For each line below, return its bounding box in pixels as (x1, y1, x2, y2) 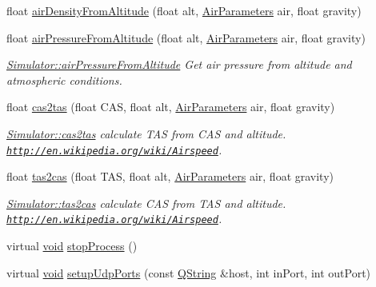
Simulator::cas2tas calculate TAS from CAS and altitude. (6, 125, 286, 142)
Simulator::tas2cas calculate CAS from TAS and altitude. (6, 194, 286, 211)
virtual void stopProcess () (6, 237, 138, 254)
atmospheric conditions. (6, 71, 122, 88)
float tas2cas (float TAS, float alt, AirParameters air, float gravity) (6, 168, 334, 185)
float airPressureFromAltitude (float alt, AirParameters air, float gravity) (6, 29, 366, 46)
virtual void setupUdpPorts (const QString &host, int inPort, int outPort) (6, 264, 371, 281)
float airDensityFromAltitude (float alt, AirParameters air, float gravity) (6, 2, 362, 18)
